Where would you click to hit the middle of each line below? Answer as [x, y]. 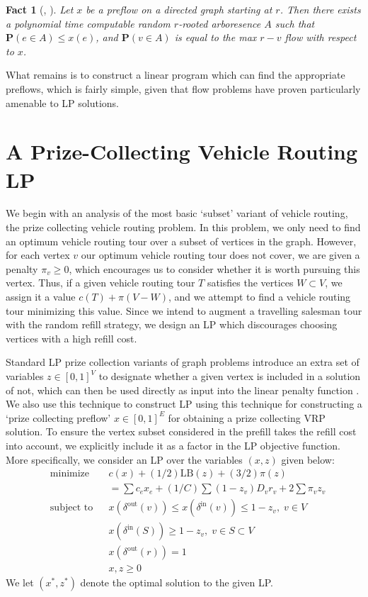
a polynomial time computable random [88, 23]
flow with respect [321, 37]
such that [295, 23]
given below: [308, 459]
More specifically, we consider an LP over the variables [124, 459]
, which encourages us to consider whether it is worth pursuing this [214, 268]
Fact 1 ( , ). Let [40, 9]
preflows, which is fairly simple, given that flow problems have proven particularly [183, 88]
